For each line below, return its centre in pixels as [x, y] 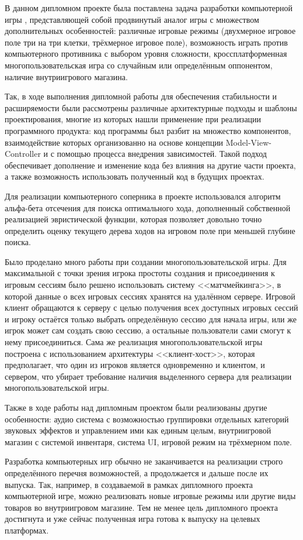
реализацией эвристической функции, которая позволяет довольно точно [133, 219]
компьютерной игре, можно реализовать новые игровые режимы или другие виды [150, 496]
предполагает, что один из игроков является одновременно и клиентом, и [135, 365]
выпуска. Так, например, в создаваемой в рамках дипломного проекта [129, 484]
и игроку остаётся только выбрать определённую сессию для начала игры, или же [151, 319]
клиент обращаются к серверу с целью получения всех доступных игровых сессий [151, 307]
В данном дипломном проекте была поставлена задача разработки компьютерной [149, 8]
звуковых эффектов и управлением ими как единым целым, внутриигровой [138, 430]
